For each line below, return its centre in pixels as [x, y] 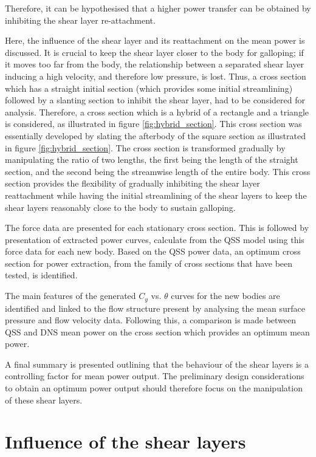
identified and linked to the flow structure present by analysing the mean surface [155, 308]
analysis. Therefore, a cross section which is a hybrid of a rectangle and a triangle [157, 112]
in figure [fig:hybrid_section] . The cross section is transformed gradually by [145, 147]
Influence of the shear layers [125, 442]
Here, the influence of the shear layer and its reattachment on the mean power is [155, 40]
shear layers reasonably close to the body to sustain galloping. [120, 207]
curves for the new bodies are [225, 296]
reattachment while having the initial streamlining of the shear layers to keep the [156, 195]
